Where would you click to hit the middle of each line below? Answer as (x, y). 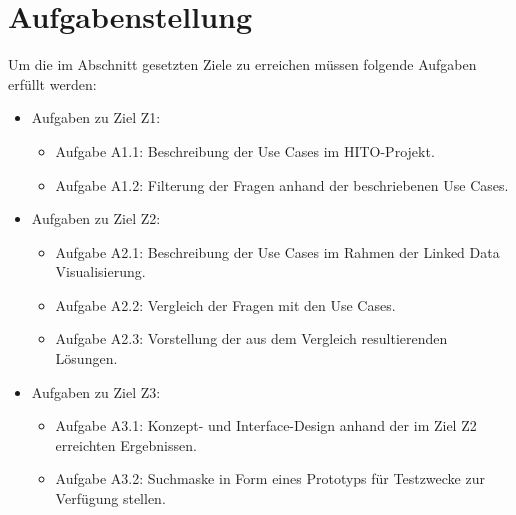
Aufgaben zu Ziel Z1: (96, 117)
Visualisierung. (100, 271)
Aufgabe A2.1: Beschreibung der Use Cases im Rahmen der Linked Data (277, 251)
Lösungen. (86, 358)
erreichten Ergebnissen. (126, 444)
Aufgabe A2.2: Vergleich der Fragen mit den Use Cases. (225, 304)
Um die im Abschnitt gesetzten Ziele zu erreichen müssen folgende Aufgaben (242, 64)
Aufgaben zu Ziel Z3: (96, 391)
